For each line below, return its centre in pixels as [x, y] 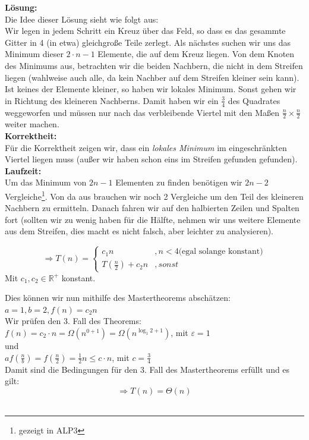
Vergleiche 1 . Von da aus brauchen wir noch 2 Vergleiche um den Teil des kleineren [154, 195]
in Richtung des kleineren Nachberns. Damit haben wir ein [112, 100]
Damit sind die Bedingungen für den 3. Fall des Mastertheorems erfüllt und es [147, 369]
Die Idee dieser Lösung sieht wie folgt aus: [82, 19]
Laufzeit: [23, 170]
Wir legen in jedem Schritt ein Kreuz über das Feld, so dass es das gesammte [145, 31]
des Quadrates [254, 100]
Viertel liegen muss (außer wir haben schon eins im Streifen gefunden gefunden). [151, 159]
